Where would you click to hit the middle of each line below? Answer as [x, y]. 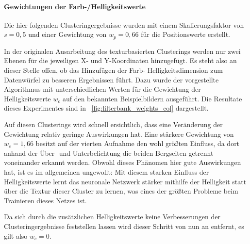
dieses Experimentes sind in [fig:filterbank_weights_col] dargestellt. [106, 108]
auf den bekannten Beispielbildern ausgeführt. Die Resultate [152, 98]
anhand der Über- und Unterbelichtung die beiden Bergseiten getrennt [109, 153]
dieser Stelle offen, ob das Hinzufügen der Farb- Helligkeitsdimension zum [113, 70]
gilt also [16, 236]
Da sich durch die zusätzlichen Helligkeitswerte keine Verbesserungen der [112, 217]
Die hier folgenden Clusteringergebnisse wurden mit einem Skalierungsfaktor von [124, 24]
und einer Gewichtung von [67, 34]
